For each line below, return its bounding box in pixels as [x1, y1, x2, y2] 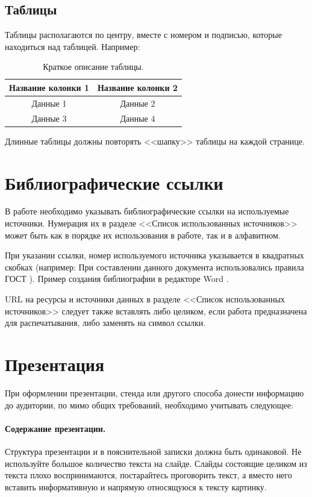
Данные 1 [31, 96, 67, 109]
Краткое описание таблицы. [43, 60, 144, 73]
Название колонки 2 [97, 81, 178, 93]
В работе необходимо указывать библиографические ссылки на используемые [5, 205, 289, 217]
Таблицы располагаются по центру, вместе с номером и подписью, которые [5, 28, 282, 41]
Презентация [5, 352, 105, 377]
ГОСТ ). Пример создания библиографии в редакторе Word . [5, 272, 229, 285]
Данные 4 [120, 111, 155, 124]
